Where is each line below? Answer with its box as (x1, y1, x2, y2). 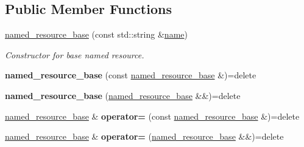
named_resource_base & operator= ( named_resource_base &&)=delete (5, 130, 284, 143)
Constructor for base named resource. (5, 48, 144, 61)
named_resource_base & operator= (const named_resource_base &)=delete (5, 109, 300, 122)
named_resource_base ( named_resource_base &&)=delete (5, 89, 241, 101)
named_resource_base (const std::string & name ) (5, 28, 188, 41)
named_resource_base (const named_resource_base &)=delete (5, 69, 256, 81)
